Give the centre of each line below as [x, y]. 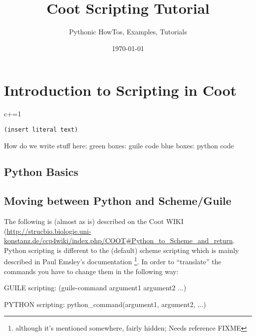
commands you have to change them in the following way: [91, 271]
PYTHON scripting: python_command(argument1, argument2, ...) [105, 304]
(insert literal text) [41, 129]
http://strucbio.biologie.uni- [49, 231]
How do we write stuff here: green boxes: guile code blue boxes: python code [119, 145]
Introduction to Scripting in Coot [120, 90]
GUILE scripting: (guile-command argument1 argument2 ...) [95, 288]
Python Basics [41, 172]
